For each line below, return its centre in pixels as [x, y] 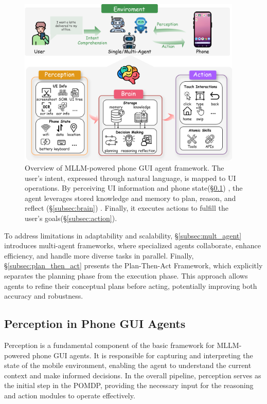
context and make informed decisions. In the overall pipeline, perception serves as [133, 375]
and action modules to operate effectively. [70, 395]
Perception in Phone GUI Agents [95, 324]
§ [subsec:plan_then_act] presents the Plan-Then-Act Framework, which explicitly [133, 265]
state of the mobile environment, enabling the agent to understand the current [128, 365]
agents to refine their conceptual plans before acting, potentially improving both [131, 286]
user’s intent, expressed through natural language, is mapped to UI [130, 178]
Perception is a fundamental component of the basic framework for [109, 345]
